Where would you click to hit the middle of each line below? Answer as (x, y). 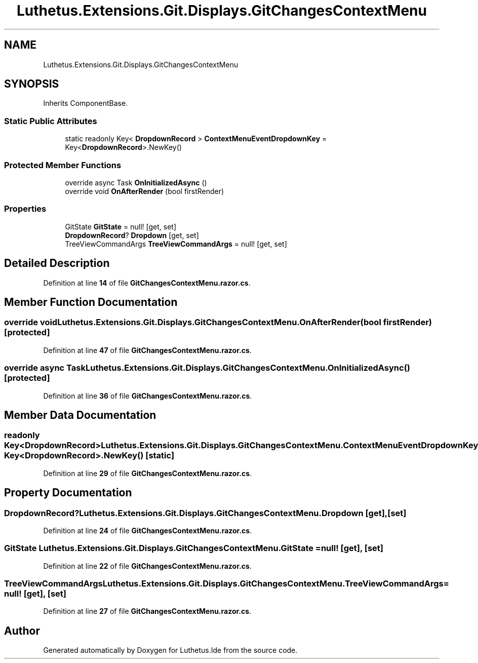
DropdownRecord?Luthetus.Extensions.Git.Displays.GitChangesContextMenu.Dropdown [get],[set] (205, 513)
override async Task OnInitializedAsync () (136, 182)
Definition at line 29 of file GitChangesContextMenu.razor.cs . (148, 473)
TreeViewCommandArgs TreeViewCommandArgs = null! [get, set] (176, 244)
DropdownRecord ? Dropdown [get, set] (132, 235)
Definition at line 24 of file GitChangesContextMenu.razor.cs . (148, 530)
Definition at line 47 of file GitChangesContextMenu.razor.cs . (147, 350)
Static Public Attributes (51, 121)
